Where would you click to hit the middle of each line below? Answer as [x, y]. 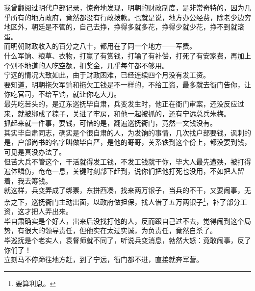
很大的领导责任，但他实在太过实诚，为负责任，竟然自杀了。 [120, 230]
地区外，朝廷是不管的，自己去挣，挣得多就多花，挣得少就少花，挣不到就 [121, 27]
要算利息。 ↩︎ [36, 283]
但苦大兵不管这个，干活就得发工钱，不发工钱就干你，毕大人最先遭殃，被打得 [127, 161]
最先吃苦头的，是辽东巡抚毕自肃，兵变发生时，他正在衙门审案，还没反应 [121, 103]
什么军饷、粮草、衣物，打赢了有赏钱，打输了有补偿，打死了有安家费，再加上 [127, 55]
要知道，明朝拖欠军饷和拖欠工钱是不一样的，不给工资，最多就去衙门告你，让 [127, 84]
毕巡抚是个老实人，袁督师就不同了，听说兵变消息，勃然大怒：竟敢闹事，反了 [127, 240]
